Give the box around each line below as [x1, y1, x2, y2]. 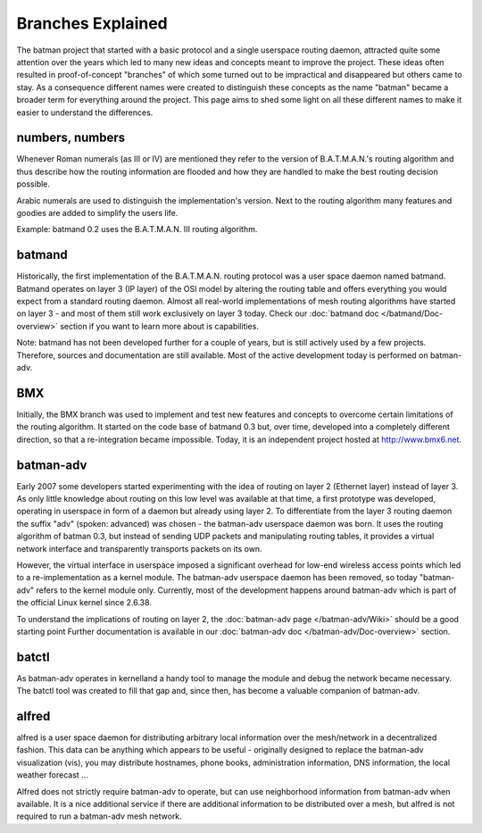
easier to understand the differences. [16, 107, 154, 118]
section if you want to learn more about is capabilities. [59, 321, 259, 331]
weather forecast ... [16, 770, 88, 780]
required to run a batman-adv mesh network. [16, 811, 182, 821]
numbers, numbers [16, 130, 126, 146]
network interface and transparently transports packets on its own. [16, 543, 262, 554]
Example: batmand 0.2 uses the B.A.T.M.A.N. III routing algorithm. [16, 224, 258, 235]
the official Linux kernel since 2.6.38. [16, 597, 152, 608]
